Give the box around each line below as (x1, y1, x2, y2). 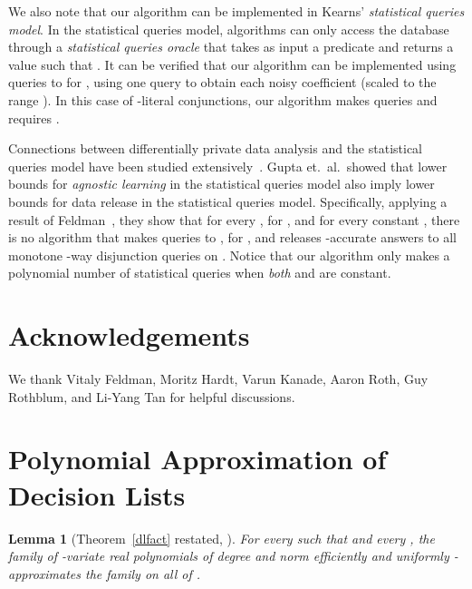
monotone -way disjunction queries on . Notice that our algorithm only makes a (8, 245, 450, 264)
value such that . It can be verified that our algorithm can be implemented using (8, 54, 457, 74)
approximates (8, 564, 82, 583)
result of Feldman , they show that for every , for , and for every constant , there (8, 210, 460, 229)
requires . (8, 108, 60, 127)
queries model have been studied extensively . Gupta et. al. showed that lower (8, 156, 448, 175)
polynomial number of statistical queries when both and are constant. (8, 263, 391, 282)
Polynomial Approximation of (8, 440, 387, 477)
